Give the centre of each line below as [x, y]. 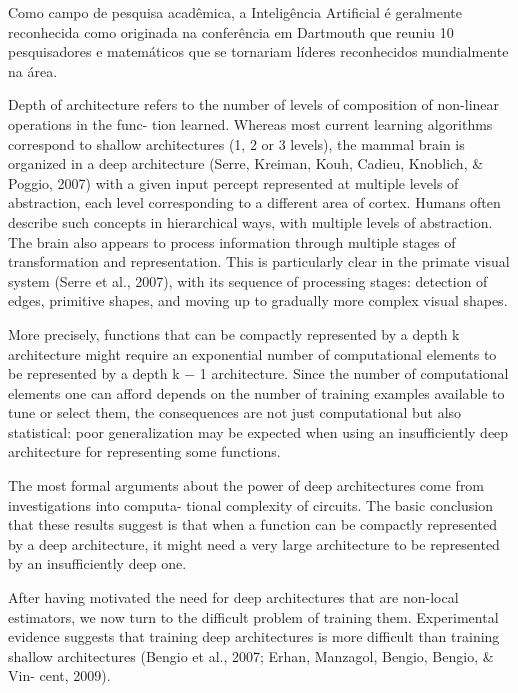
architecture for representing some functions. [144, 451]
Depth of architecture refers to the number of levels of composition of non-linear [254, 104]
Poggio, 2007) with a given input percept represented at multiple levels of [233, 182]
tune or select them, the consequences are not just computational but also [235, 412]
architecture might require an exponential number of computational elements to [252, 353]
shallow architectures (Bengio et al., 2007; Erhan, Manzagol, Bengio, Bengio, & [251, 655]
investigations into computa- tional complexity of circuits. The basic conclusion [250, 504]
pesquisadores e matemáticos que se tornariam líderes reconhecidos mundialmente [258, 51]
